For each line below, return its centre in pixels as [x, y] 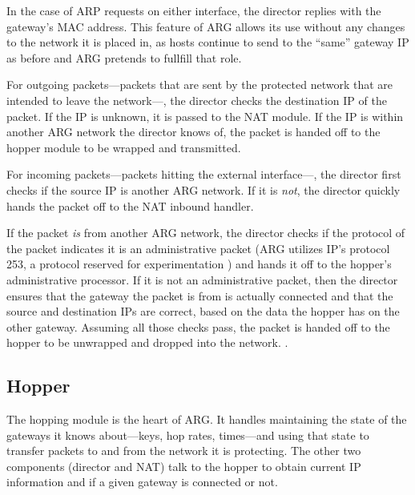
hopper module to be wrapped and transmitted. [124, 147]
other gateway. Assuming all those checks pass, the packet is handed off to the [198, 326]
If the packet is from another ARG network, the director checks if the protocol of [206, 233]
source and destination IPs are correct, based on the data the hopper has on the [203, 311]
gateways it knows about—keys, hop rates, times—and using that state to [188, 435]
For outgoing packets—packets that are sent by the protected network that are [200, 85]
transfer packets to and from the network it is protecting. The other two [184, 451]
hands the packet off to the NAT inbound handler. [130, 205]
